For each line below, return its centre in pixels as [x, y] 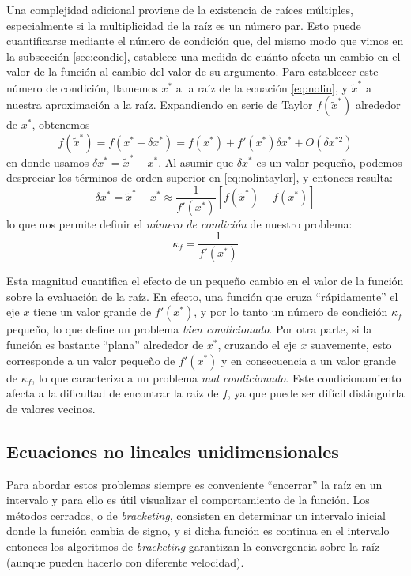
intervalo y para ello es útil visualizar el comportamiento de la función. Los [188, 500]
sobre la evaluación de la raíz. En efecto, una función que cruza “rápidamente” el [202, 296]
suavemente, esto [351, 344]
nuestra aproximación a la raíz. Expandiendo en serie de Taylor [160, 105]
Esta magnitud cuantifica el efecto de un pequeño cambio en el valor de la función [205, 281]
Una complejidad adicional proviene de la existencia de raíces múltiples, [180, 9]
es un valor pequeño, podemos [329, 162]
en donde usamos [48, 162]
